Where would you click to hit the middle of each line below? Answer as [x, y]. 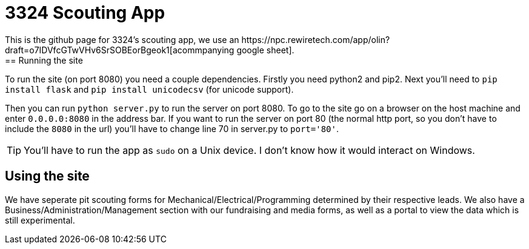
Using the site [47, 176]
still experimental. [40, 220]
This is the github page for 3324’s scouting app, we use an [122, 39]
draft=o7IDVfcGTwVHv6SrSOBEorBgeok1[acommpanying [120, 50]
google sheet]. [265, 50]
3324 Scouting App [85, 13]
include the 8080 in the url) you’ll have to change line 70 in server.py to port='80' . [172, 128]
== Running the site [44, 60]
